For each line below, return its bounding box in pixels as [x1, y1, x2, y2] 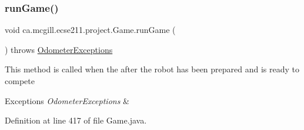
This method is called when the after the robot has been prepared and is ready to [5, 63, 300, 75]
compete [5, 75, 35, 86]
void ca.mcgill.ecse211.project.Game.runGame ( [5, 24, 176, 36]
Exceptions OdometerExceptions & [5, 94, 129, 106]
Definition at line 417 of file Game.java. [5, 114, 147, 126]
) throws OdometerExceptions [5, 43, 113, 55]
